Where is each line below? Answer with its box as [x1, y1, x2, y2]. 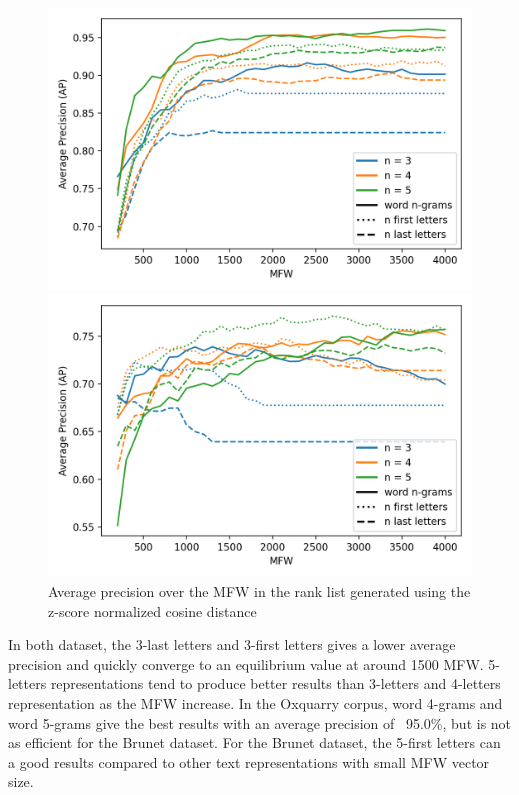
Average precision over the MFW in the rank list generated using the [48, 580, 471, 601]
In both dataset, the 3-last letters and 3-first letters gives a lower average [8, 634, 456, 655]
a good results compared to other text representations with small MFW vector [8, 751, 490, 772]
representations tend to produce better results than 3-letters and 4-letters [50, 673, 501, 694]
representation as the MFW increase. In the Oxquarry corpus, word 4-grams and [8, 692, 503, 713]
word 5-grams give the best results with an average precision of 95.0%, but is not [8, 712, 512, 733]
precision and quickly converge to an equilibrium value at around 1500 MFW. [8, 653, 484, 674]
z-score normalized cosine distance [48, 600, 257, 621]
